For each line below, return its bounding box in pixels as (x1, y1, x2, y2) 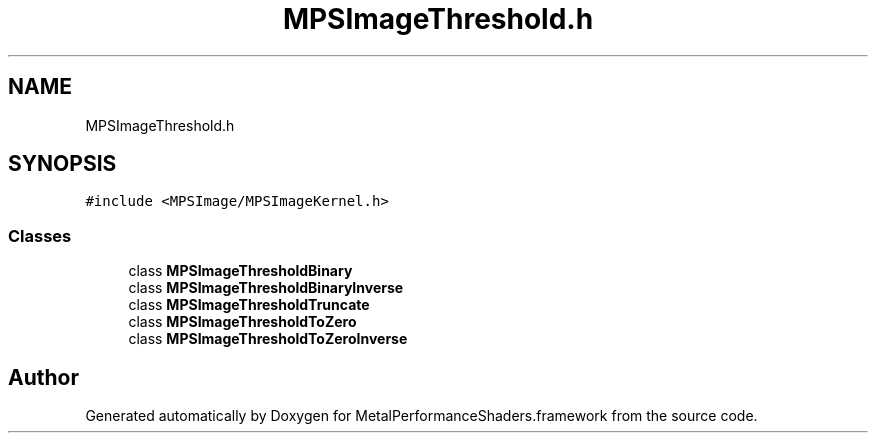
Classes (8, 225, 72, 246)
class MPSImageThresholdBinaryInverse (128, 279, 404, 297)
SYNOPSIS (8, 151, 117, 177)
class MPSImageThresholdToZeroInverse (128, 330, 408, 348)
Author (8, 364, 79, 390)
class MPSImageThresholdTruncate (128, 296, 370, 314)
